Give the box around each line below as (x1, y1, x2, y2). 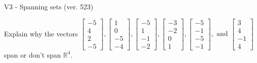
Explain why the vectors (4, 28, 78, 38)
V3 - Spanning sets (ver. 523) (4, 1, 93, 11)
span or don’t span (4, 49, 61, 60)
